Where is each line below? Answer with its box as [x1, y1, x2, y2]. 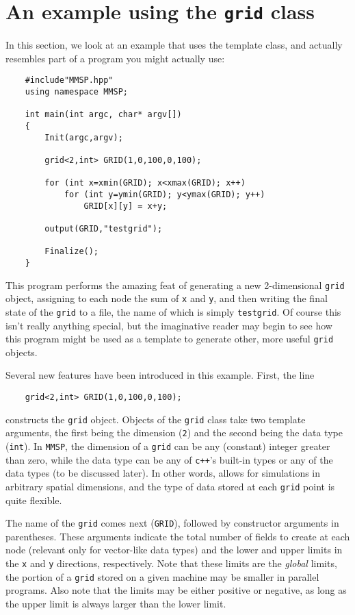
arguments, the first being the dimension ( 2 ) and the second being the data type [5, 425, 343, 440]
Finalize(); [44, 247, 99, 257]
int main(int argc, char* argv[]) [25, 110, 182, 120]
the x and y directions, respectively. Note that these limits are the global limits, [5, 555, 337, 570]
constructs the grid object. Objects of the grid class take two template [5, 412, 306, 426]
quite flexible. [5, 492, 62, 507]
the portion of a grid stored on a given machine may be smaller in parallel [5, 569, 319, 583]
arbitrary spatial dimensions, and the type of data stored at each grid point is [5, 479, 335, 493]
